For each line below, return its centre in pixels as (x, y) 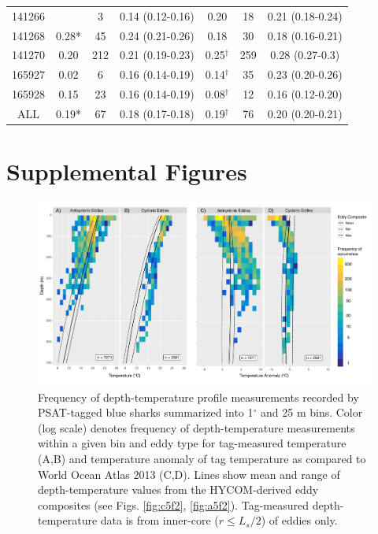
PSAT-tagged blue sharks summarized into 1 (146, 412)
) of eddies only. (299, 520)
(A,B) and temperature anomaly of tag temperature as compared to (202, 458)
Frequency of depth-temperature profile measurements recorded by (198, 397)
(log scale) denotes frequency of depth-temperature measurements (196, 427)
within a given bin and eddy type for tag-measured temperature (192, 443)
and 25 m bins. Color (312, 412)
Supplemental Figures (127, 171)
